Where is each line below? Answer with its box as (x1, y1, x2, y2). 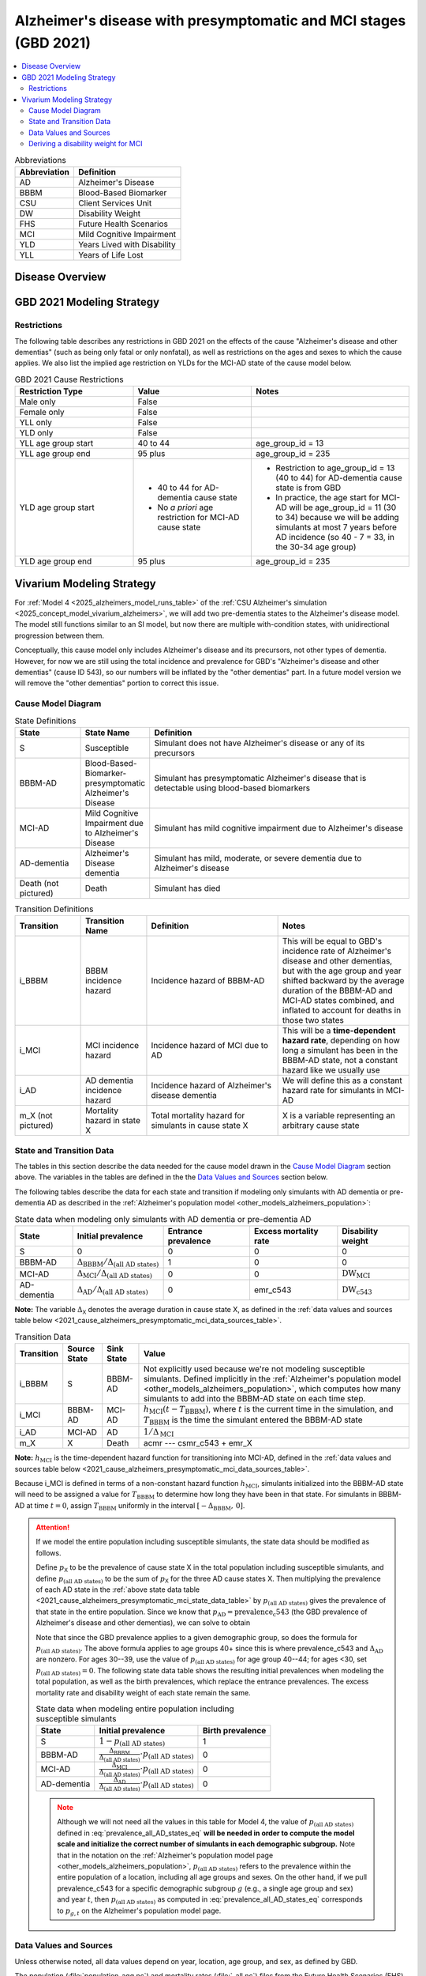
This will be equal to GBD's (282, 936, 383, 947)
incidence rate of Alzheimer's (282, 945, 392, 956)
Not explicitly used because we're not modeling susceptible (143, 1363, 366, 1375)
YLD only (19, 428, 54, 439)
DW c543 (342, 1284, 372, 1296)
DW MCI (342, 1269, 371, 1280)
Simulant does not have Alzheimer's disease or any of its (154, 737, 365, 749)
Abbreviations (14, 154, 66, 165)
